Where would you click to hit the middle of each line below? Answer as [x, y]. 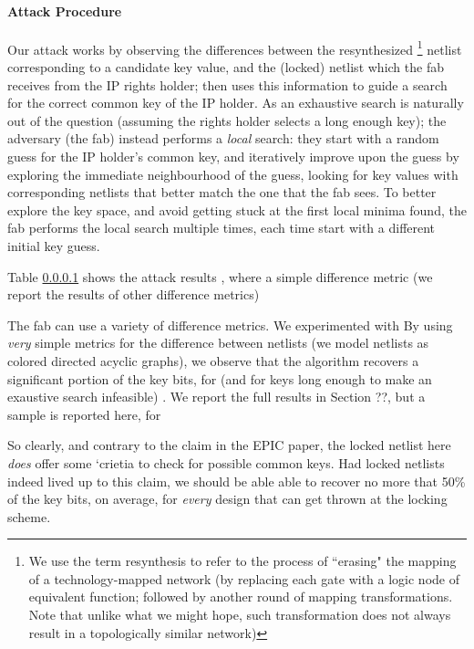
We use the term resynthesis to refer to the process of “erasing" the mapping [242, 561]
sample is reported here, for [84, 414]
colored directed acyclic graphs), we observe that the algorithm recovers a [213, 360]
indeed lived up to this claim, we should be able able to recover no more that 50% [237, 481]
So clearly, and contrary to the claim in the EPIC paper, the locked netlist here [229, 445]
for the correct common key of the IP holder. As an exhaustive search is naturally [236, 103]
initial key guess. [54, 245]
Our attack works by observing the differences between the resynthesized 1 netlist [235, 47]
